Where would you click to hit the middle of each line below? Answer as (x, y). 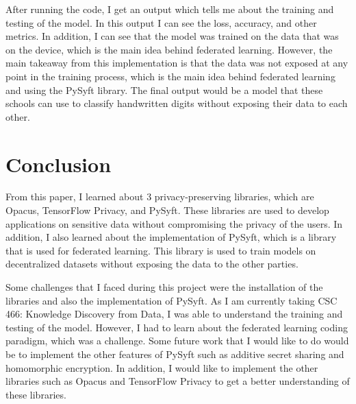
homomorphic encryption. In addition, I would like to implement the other (162, 367)
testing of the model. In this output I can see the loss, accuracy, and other (161, 22)
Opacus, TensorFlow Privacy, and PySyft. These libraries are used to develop (167, 210)
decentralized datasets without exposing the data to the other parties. (152, 264)
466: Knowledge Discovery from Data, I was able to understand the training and (174, 314)
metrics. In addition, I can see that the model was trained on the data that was (172, 36)
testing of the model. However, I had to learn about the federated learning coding (177, 327)
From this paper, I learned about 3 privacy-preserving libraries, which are (160, 197)
